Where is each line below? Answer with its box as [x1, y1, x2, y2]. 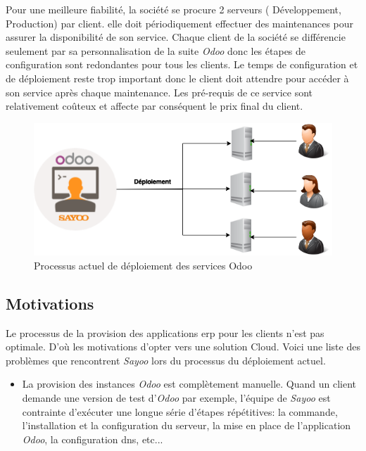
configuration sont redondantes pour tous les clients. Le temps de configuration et [6, 57, 358, 72]
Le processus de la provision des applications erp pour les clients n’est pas [6, 325, 324, 340]
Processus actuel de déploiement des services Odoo [34, 258, 253, 272]
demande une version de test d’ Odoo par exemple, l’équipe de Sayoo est [22, 390, 331, 405]
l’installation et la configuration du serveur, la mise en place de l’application [22, 418, 351, 433]
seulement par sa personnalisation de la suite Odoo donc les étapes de [6, 43, 306, 58]
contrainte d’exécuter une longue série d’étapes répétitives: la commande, [22, 404, 338, 419]
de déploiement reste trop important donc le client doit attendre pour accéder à [6, 70, 349, 85]
